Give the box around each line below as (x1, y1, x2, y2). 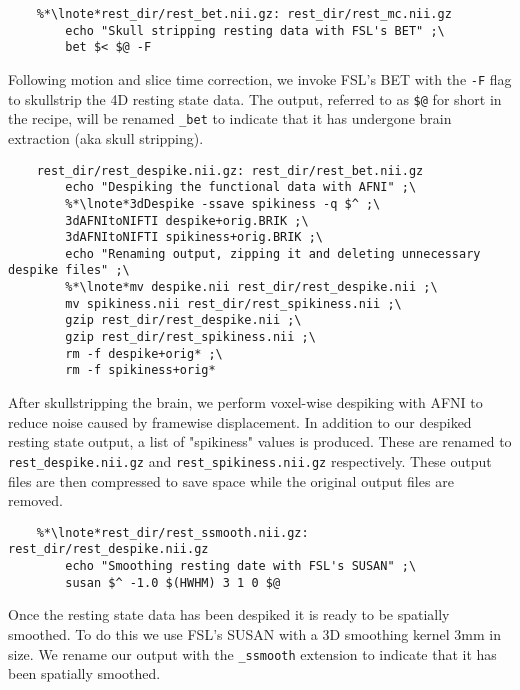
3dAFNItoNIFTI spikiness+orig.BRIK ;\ (65, 230, 323, 245)
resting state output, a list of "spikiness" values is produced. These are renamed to (8, 431, 512, 452)
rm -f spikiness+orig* (65, 363, 216, 378)
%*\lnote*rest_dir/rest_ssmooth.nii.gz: (36, 525, 309, 540)
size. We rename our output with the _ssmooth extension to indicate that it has (8, 643, 497, 664)
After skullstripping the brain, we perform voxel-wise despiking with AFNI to (8, 392, 483, 413)
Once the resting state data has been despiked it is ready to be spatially (8, 604, 450, 625)
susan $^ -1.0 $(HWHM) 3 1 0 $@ (65, 575, 281, 590)
